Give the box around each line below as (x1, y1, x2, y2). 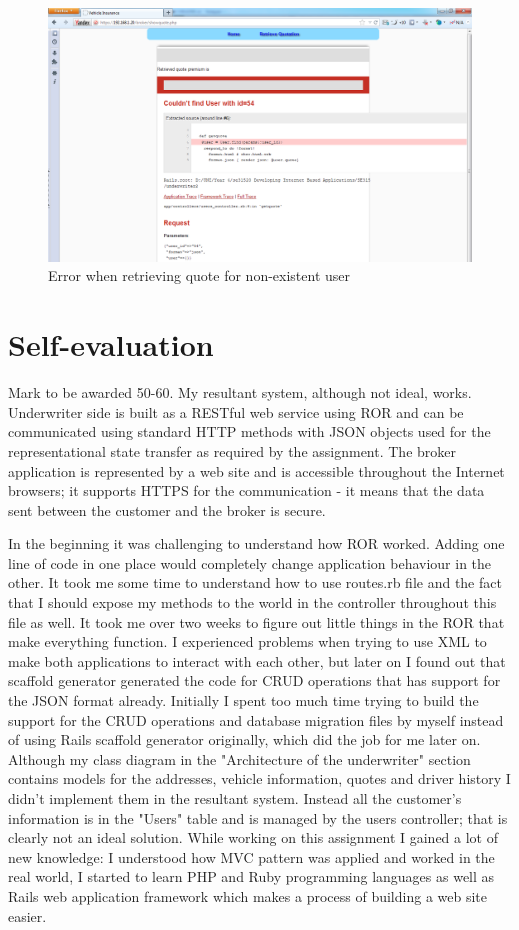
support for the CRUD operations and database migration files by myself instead (8, 709, 504, 730)
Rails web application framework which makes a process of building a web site (8, 885, 487, 906)
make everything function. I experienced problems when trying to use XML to (8, 631, 487, 652)
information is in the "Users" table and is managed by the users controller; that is (8, 807, 508, 828)
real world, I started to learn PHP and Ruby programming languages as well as (8, 866, 495, 887)
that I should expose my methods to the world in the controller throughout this (8, 592, 497, 613)
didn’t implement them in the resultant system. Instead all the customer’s (8, 788, 462, 808)
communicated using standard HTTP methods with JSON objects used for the (8, 421, 491, 442)
